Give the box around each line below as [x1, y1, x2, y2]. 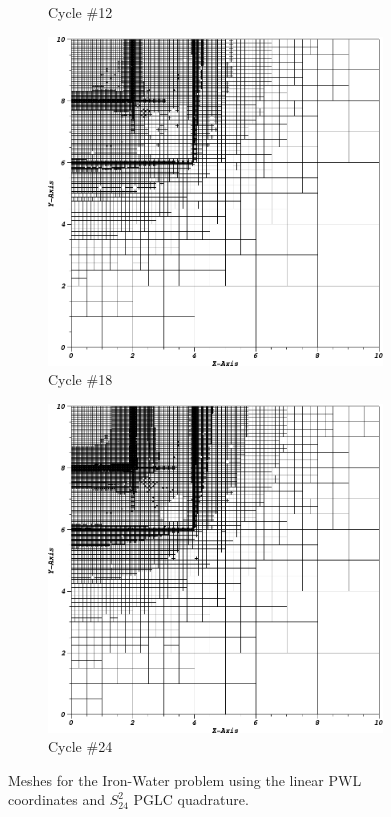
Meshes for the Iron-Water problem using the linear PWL [8, 769, 362, 790]
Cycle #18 [48, 369, 113, 390]
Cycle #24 [48, 736, 113, 757]
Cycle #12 [48, 2, 113, 22]
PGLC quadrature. [133, 789, 249, 810]
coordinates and [8, 789, 105, 810]
